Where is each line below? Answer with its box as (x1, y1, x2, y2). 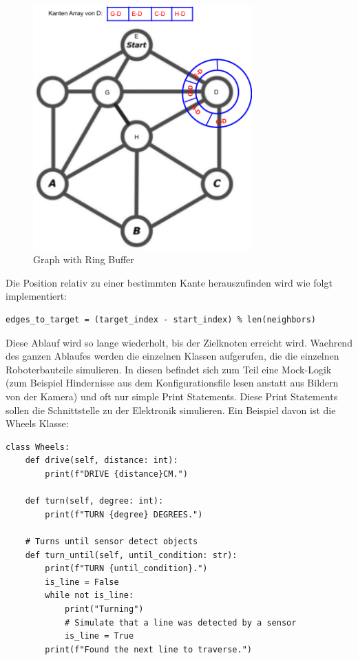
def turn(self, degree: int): (25, 496, 164, 506)
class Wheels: (6, 442, 70, 452)
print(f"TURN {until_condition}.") (45, 564, 208, 574)
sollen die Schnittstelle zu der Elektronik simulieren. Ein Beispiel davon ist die (6, 402, 336, 417)
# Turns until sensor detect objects (25, 536, 198, 546)
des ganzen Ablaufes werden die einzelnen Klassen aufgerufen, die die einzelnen (6, 349, 339, 363)
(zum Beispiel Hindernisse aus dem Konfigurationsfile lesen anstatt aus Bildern (6, 375, 339, 390)
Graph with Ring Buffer (33, 252, 134, 267)
